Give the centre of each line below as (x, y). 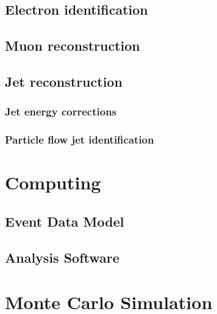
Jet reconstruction (64, 81)
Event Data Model (65, 221)
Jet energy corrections (61, 111)
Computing (53, 182)
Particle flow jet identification (80, 140)
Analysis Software (62, 257)
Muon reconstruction (73, 46)
